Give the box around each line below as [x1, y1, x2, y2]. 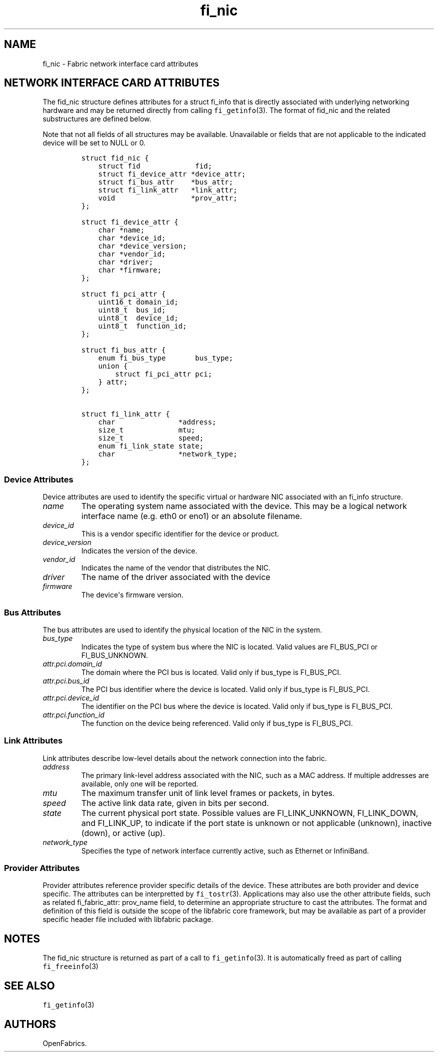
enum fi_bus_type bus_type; [98, 354, 233, 362]
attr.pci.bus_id [42, 676, 89, 685]
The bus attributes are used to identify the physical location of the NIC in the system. [42, 625, 322, 634]
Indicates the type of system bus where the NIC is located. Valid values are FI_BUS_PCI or [81, 642, 378, 651]
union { [98, 362, 128, 370]
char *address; [98, 418, 216, 426]
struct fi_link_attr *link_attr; [98, 186, 237, 194]
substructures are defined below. [42, 114, 151, 123]
